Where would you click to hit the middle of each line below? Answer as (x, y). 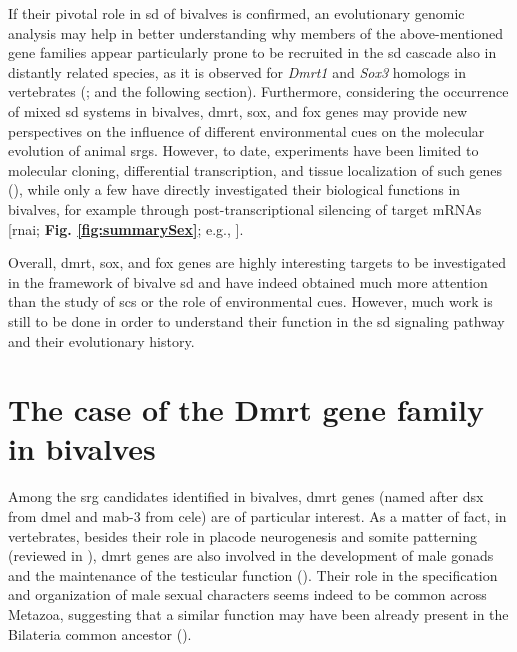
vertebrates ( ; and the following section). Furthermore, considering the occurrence (258, 91)
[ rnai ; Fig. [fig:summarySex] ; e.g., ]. (126, 228)
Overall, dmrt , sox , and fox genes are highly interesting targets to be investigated (257, 262)
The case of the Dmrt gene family (246, 409)
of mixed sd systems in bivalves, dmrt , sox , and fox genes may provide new (238, 110)
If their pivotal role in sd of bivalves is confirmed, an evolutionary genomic (236, 13)
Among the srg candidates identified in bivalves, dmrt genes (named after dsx (246, 496)
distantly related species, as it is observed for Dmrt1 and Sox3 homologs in (237, 71)
